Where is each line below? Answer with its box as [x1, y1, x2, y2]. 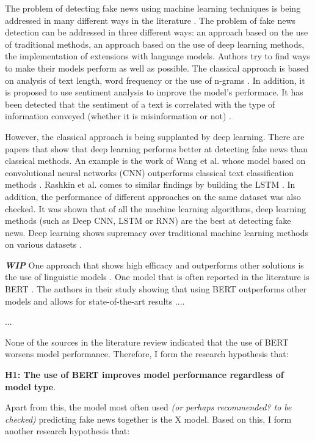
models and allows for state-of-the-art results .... [5, 294, 185, 307]
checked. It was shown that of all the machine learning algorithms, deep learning [5, 202, 306, 215]
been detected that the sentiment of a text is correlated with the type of [5, 97, 275, 110]
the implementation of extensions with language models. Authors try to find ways [5, 50, 310, 62]
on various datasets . [5, 238, 82, 251]
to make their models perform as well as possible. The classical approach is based [5, 61, 309, 74]
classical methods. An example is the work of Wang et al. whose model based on [5, 154, 306, 167]
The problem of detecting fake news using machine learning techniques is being [5, 2, 301, 14]
